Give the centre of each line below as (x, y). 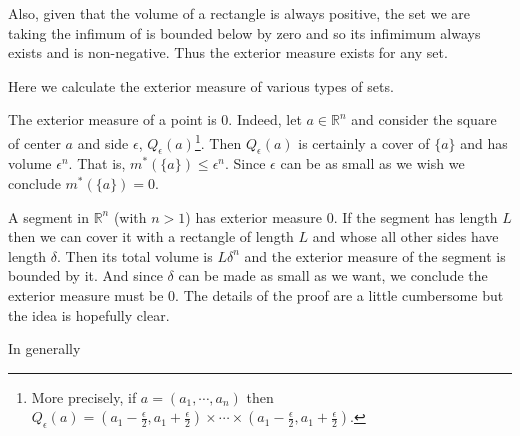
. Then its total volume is (135, 255)
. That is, (97, 163)
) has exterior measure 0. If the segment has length (341, 216)
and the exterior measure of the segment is (375, 255)
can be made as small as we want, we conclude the (333, 275)
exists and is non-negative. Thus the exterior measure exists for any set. (228, 52)
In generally (44, 348)
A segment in (48, 216)
